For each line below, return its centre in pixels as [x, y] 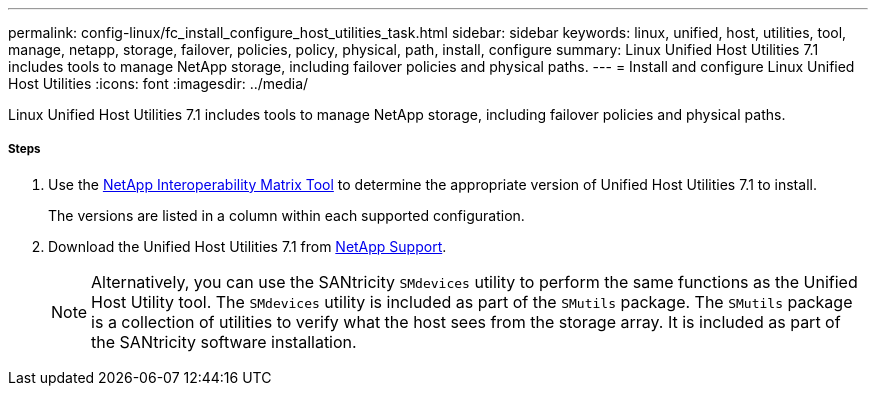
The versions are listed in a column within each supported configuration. [286, 215]
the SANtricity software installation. [224, 341]
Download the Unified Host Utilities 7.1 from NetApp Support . [247, 246]
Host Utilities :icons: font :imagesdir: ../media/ [158, 83]
